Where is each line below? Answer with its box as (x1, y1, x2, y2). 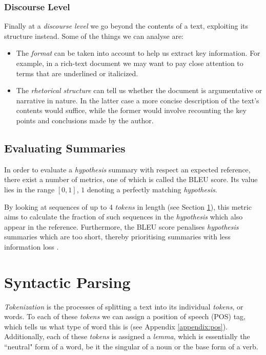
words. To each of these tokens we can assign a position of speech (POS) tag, (4, 311, 245, 322)
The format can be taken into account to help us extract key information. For (16, 48, 260, 58)
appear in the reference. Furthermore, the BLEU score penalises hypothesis (4, 221, 239, 232)
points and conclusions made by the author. (16, 115, 154, 125)
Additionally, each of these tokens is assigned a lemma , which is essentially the (4, 331, 250, 342)
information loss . (4, 241, 59, 252)
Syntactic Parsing (4, 271, 131, 292)
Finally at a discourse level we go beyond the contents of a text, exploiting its (4, 20, 249, 31)
